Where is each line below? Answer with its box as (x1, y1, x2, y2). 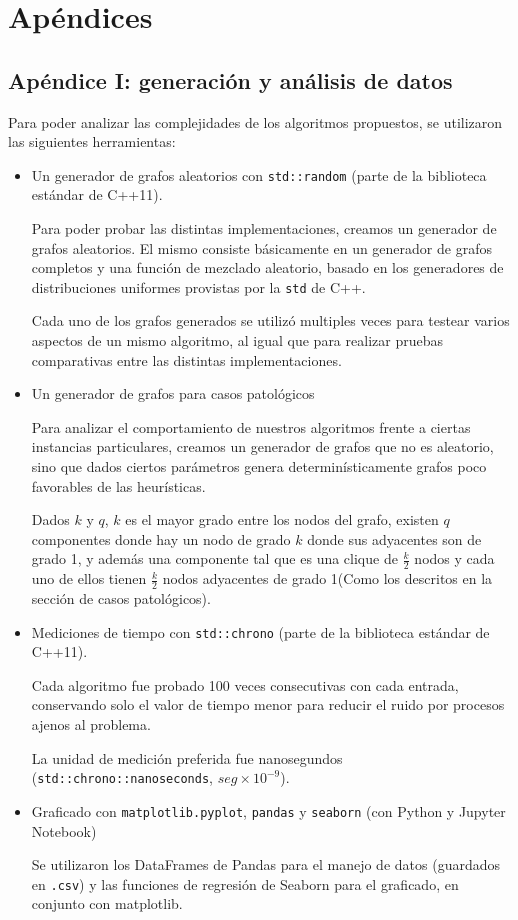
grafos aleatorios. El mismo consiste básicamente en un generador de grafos (31, 237, 492, 258)
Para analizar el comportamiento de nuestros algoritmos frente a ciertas (31, 416, 471, 437)
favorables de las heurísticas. (31, 475, 206, 496)
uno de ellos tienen (31, 568, 147, 589)
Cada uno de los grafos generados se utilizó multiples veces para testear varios (31, 310, 510, 331)
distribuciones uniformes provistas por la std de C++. (31, 276, 366, 297)
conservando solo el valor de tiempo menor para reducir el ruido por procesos (31, 694, 505, 715)
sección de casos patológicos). (31, 588, 211, 609)
